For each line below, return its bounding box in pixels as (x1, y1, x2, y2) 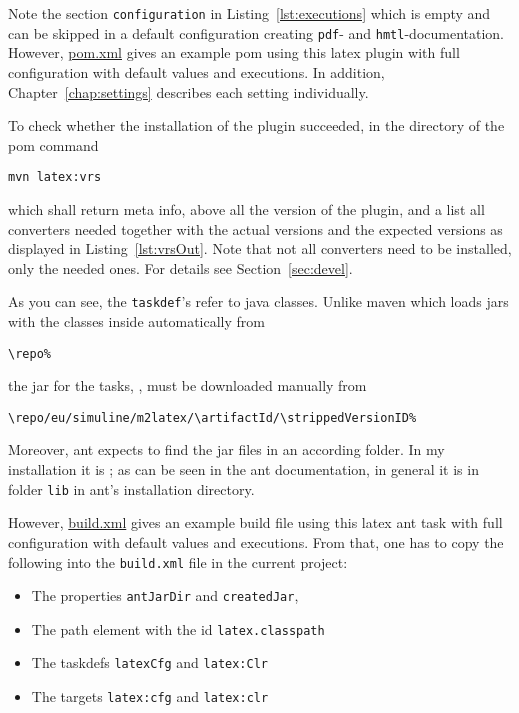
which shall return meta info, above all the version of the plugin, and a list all (8, 198, 485, 219)
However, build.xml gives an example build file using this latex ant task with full (8, 512, 503, 533)
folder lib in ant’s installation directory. (8, 478, 255, 499)
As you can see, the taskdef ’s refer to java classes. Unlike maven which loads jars (8, 291, 509, 312)
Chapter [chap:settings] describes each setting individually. (8, 81, 369, 102)
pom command (8, 134, 99, 155)
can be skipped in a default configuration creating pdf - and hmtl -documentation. (8, 22, 505, 43)
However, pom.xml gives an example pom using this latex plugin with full (8, 42, 460, 63)
